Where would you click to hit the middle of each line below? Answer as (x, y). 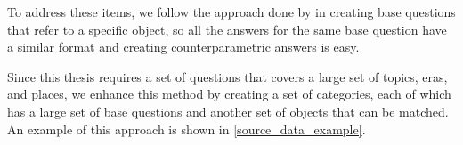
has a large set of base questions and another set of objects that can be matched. (228, 111)
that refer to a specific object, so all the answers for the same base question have (227, 29)
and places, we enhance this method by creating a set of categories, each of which (229, 94)
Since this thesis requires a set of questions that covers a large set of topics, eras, (227, 76)
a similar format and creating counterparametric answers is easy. (183, 47)
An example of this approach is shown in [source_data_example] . (187, 129)
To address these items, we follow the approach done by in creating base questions (231, 12)
